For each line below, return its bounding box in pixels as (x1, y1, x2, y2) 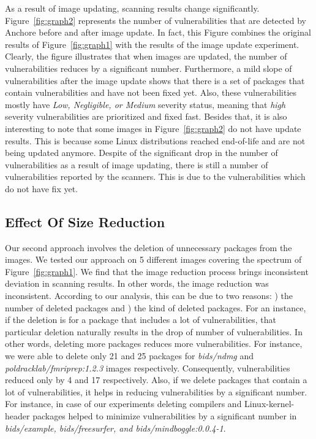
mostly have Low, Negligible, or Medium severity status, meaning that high (5, 98, 286, 111)
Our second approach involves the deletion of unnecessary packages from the (5, 241, 292, 254)
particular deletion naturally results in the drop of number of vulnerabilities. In (5, 325, 303, 338)
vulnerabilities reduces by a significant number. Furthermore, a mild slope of (5, 61, 292, 74)
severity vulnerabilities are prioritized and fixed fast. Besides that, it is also (5, 110, 287, 123)
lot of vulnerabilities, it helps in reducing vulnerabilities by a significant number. (5, 385, 307, 398)
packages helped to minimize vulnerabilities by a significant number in (32, 410, 297, 422)
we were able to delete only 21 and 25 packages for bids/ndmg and (5, 349, 254, 362)
